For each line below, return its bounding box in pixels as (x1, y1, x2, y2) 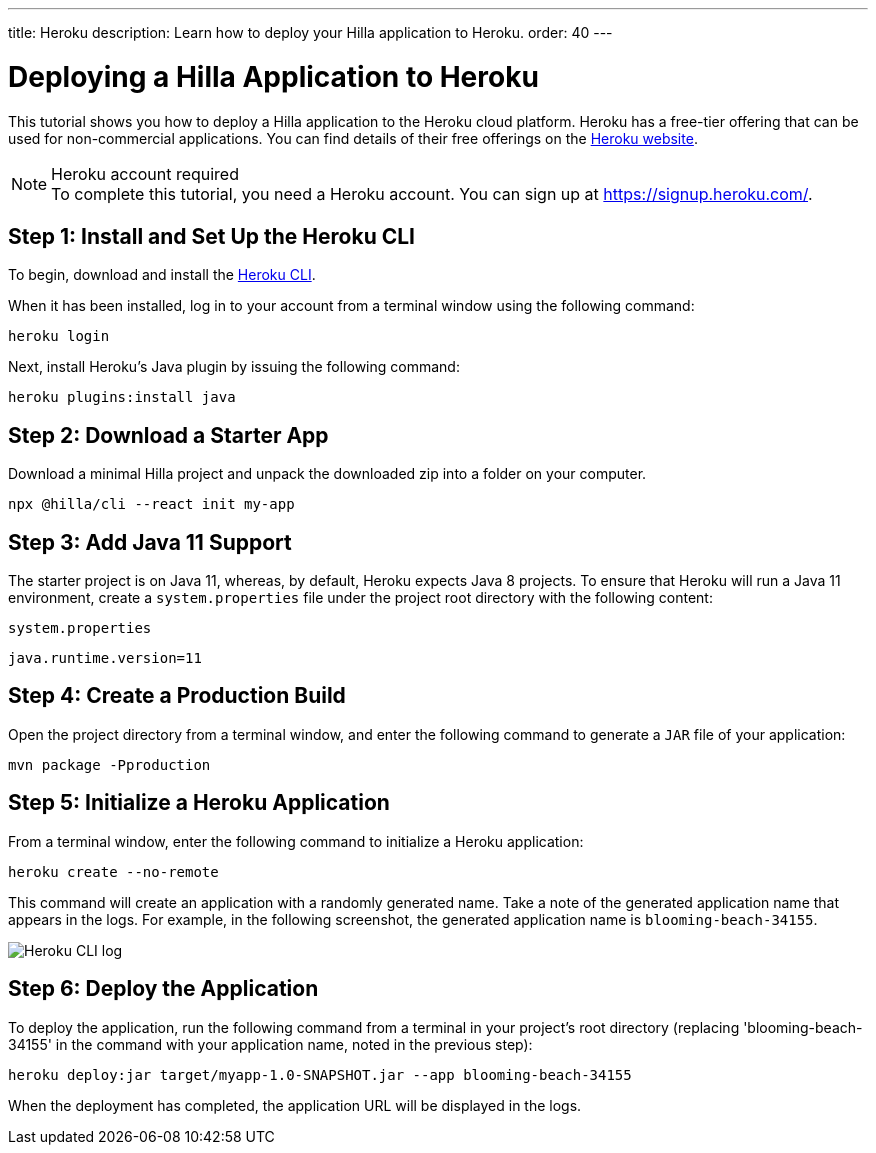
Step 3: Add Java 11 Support (8, 529, 292, 555)
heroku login (8, 328, 110, 345)
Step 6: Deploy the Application (8, 976, 319, 1002)
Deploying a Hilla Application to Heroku (8, 59, 539, 94)
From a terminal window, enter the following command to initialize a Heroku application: (8, 832, 584, 850)
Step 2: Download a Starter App (8, 422, 329, 448)
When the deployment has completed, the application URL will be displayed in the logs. (8, 1096, 582, 1114)
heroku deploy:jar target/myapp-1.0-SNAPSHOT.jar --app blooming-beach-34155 (8, 1066, 632, 1083)
